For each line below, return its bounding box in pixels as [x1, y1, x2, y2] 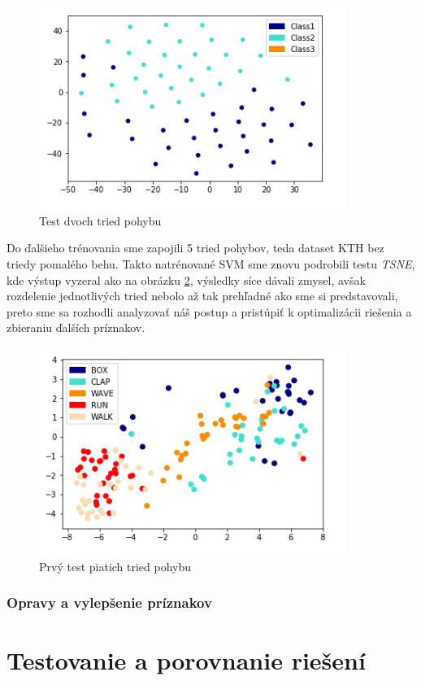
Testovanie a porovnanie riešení [7, 643, 366, 676]
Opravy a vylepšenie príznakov [7, 592, 212, 613]
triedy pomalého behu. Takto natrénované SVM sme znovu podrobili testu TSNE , [7, 255, 415, 272]
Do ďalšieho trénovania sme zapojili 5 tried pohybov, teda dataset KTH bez [7, 239, 384, 256]
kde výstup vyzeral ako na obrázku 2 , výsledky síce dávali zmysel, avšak [7, 271, 366, 288]
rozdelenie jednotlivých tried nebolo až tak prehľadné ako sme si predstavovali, [7, 287, 398, 304]
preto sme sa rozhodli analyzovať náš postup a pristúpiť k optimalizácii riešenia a [7, 303, 412, 320]
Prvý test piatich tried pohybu [39, 557, 192, 574]
